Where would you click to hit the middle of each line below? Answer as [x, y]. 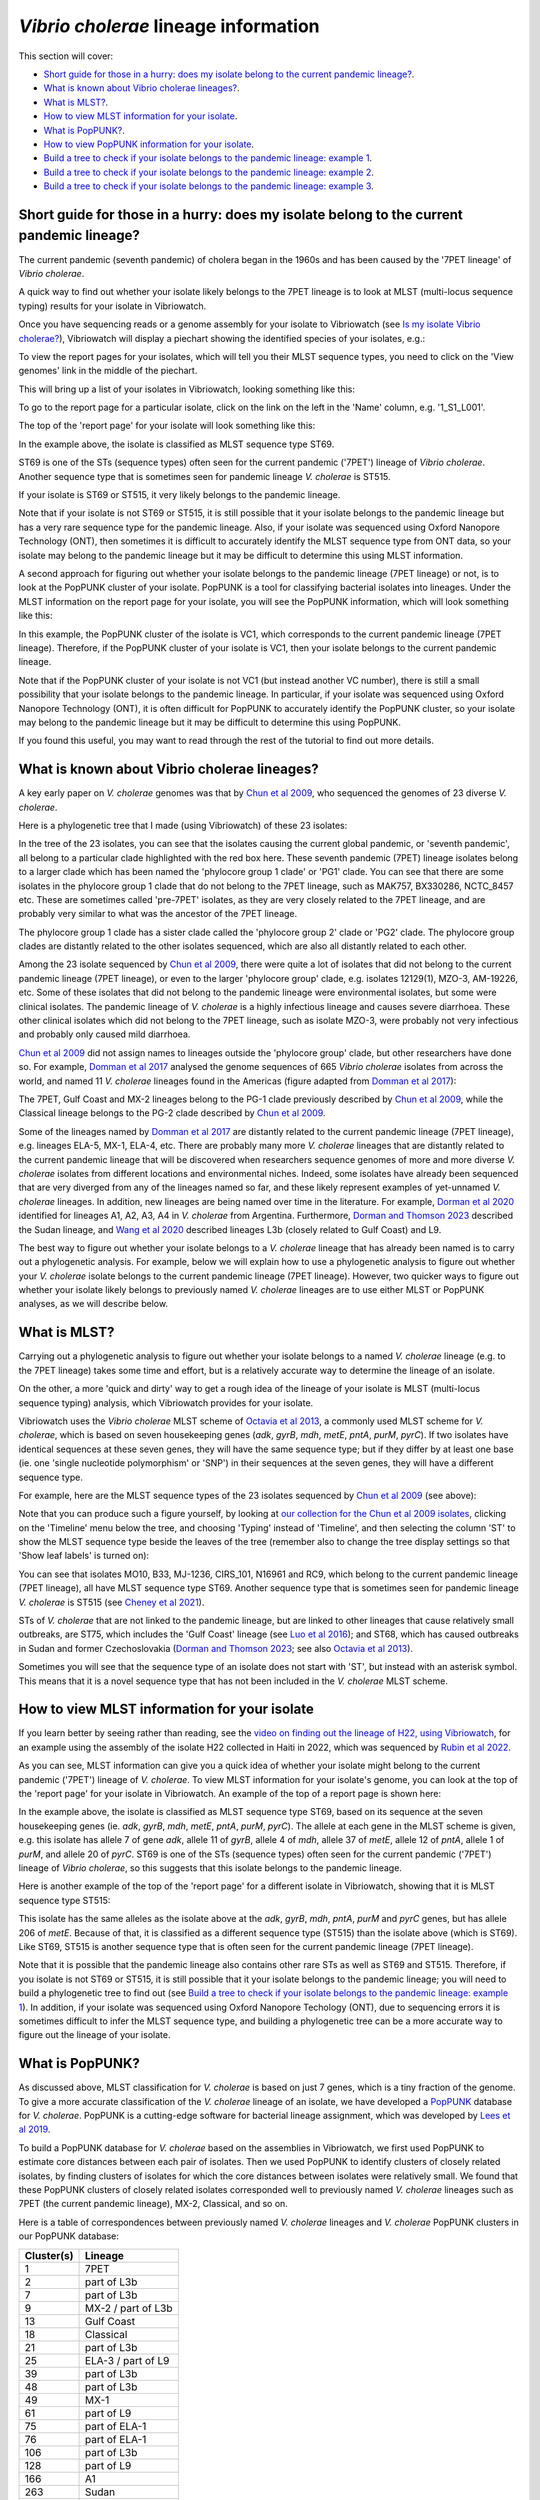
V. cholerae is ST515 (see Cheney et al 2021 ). [111, 1602]
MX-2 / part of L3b [129, 2308]
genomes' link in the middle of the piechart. [108, 371]
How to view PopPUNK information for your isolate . [149, 144]
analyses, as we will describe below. [93, 1304]
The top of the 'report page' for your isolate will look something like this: [167, 426]
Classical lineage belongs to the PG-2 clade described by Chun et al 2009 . [172, 1113]
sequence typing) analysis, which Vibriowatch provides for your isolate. [166, 1402]
